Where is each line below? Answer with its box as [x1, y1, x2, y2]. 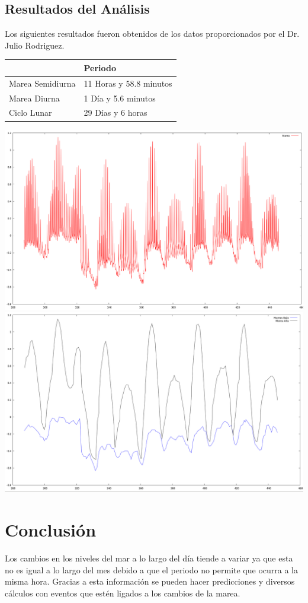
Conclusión [5, 518, 97, 542]
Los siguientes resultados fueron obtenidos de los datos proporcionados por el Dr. [5, 27, 300, 40]
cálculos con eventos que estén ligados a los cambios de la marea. [5, 586, 240, 599]
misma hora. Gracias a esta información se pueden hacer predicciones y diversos [5, 575, 295, 588]
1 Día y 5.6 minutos [84, 91, 156, 104]
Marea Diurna [9, 91, 60, 104]
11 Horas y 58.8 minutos [84, 77, 172, 89]
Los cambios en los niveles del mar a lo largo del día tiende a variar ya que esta [5, 552, 293, 564]
